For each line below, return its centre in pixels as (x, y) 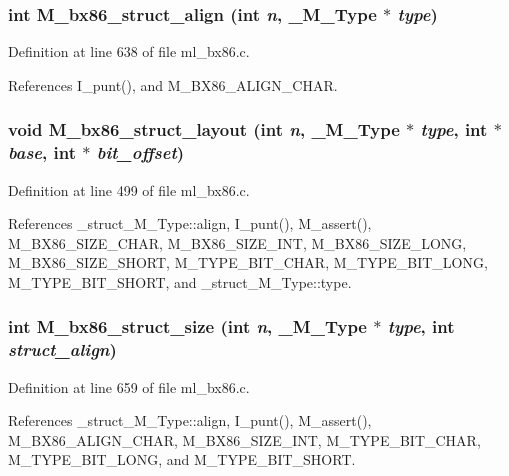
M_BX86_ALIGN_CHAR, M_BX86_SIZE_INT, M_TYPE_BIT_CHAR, (244, 439)
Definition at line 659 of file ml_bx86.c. (129, 386)
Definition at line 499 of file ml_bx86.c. (129, 189)
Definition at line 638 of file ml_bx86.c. (129, 51)
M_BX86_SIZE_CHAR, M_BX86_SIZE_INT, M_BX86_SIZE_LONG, (237, 242)
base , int (42, 152)
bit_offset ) (140, 152)
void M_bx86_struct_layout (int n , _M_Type (204, 129)
